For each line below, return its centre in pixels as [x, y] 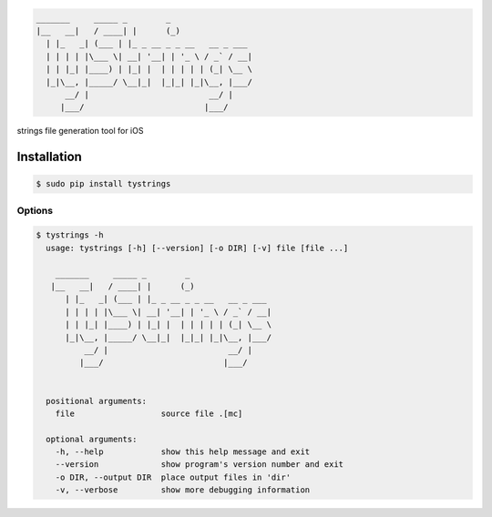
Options [35, 210]
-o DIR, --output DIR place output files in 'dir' [173, 477]
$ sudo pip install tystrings [103, 184]
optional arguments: [92, 439]
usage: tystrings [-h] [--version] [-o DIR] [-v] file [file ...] [197, 248]
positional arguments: [97, 401]
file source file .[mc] [149, 413]
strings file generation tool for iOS [80, 131]
